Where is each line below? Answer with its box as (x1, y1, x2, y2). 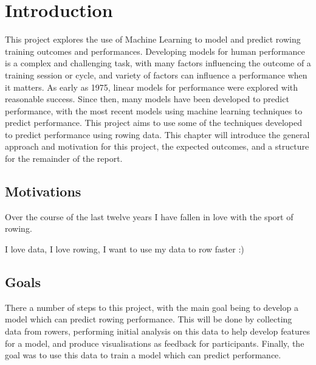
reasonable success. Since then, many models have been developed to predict (5, 92, 289, 105)
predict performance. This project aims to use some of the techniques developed (5, 116, 302, 129)
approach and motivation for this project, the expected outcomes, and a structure (5, 140, 309, 153)
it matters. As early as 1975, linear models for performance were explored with (5, 80, 298, 93)
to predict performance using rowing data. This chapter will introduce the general (5, 128, 310, 141)
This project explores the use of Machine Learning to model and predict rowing (5, 33, 301, 46)
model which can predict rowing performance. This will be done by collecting (5, 313, 292, 325)
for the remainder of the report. (5, 152, 123, 165)
